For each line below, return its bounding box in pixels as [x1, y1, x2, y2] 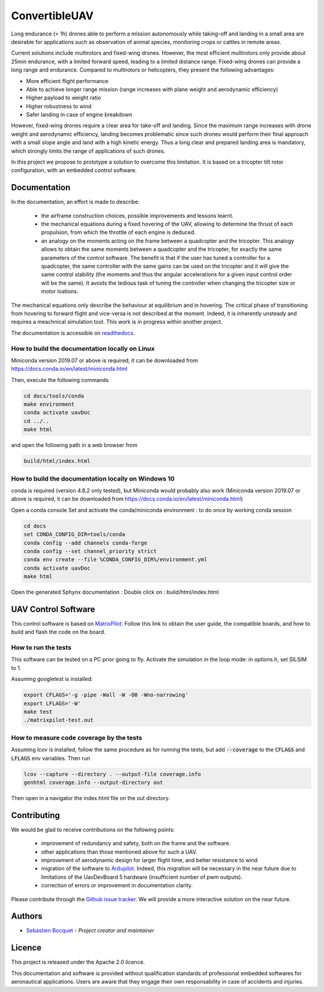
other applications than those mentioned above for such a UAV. [41, 848, 197, 855]
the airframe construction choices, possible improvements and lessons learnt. [41, 212, 234, 219]
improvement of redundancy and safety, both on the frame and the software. [41, 840, 231, 847]
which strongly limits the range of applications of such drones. [11, 147, 166, 155]
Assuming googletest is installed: [11, 676, 93, 683]
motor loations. [41, 288, 79, 295]
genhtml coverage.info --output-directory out [23, 779, 163, 786]
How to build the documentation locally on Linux [11, 344, 155, 353]
